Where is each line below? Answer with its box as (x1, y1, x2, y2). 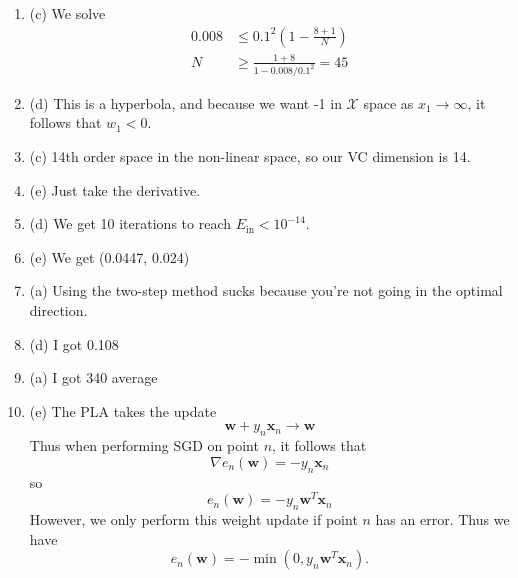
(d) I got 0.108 (29, 333, 119, 354)
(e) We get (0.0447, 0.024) (29, 246, 190, 267)
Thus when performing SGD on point (29, 435, 259, 456)
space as (363, 92, 414, 113)
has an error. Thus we (375, 509, 510, 530)
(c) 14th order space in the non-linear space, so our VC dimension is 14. (29, 146, 471, 167)
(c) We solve (29, 3, 106, 23)
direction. (29, 300, 88, 320)
